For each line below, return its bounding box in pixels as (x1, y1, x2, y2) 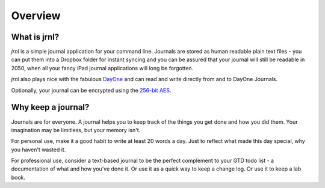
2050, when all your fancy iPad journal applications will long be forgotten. (11, 64, 194, 71)
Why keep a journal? (11, 102, 90, 112)
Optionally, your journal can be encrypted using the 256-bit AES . (11, 86, 172, 94)
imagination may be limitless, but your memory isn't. (11, 126, 141, 133)
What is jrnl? (11, 32, 60, 42)
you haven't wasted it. (11, 146, 66, 153)
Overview (11, 9, 61, 22)
